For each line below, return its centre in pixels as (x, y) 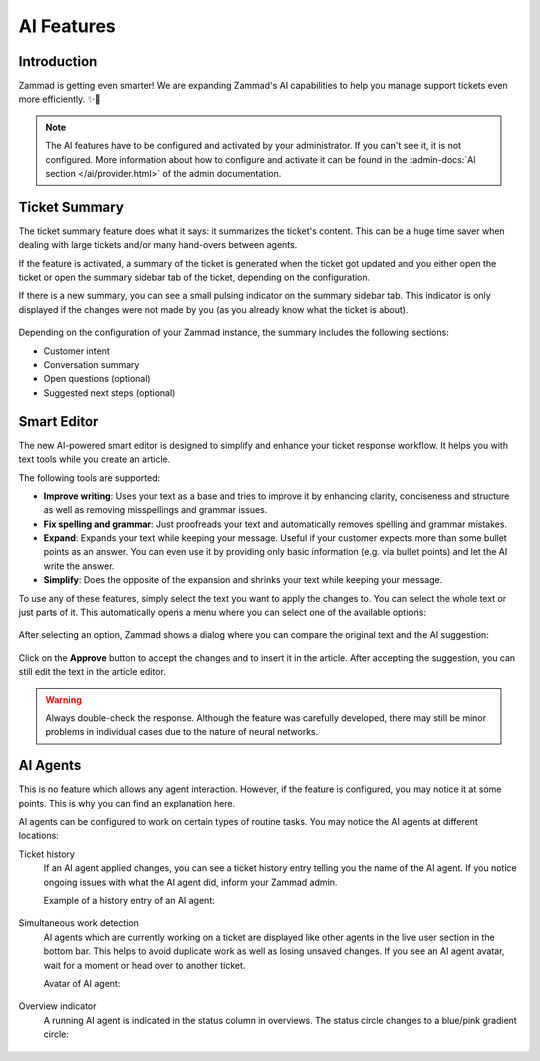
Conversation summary (91, 365)
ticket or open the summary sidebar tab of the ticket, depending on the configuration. (194, 277)
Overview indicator (57, 1006)
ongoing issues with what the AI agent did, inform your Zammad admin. (190, 882)
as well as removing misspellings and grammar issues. (155, 510)
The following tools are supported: (89, 477)
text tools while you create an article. (94, 459)
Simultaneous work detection (79, 923)
